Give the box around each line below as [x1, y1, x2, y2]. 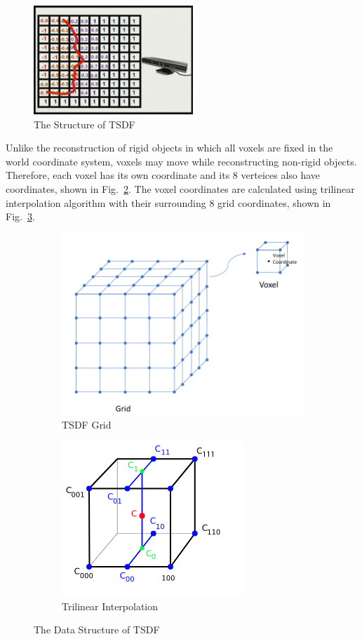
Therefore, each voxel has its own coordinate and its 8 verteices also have [6, 168, 321, 182]
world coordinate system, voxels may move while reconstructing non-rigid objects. [6, 154, 357, 168]
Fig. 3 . [6, 209, 35, 224]
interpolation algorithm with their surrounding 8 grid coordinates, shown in [6, 195, 331, 210]
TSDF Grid [62, 417, 112, 431]
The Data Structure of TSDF [34, 622, 160, 637]
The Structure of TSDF [34, 116, 135, 131]
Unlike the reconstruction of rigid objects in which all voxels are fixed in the [6, 140, 333, 155]
